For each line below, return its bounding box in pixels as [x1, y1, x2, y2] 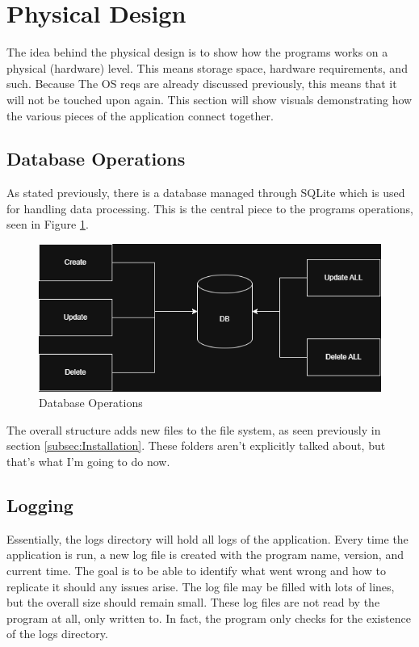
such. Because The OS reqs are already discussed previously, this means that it [6, 75, 397, 92]
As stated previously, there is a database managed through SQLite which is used [6, 184, 405, 201]
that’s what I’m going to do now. [6, 453, 170, 470]
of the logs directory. [6, 625, 108, 642]
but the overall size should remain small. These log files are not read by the [6, 594, 380, 611]
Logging [6, 493, 73, 517]
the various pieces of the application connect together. [6, 107, 274, 124]
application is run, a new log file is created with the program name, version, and [6, 546, 404, 563]
